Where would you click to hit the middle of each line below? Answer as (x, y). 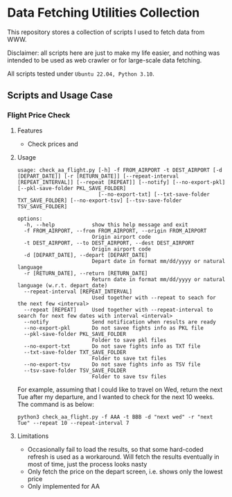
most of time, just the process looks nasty (87, 464)
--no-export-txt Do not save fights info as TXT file (112, 346)
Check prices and (53, 144)
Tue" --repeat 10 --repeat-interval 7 (73, 423)
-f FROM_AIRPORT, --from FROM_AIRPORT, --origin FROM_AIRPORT (115, 230)
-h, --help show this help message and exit (106, 225)
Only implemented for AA (64, 486)
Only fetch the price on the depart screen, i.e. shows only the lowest (125, 471)
